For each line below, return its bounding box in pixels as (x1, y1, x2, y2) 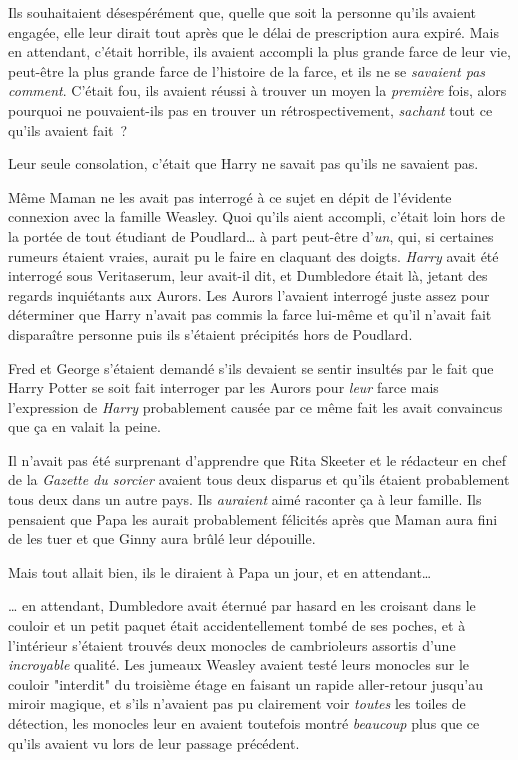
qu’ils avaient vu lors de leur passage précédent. (8, 732, 300, 753)
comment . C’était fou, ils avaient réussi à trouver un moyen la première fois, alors (8, 80, 507, 101)
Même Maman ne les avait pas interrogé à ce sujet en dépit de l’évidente (8, 186, 452, 207)
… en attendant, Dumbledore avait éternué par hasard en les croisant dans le (8, 595, 476, 616)
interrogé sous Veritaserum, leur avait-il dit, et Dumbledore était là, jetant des (8, 265, 488, 286)
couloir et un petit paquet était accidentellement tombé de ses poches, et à (8, 615, 466, 636)
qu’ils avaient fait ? (8, 119, 128, 140)
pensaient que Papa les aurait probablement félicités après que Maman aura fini (8, 508, 498, 529)
